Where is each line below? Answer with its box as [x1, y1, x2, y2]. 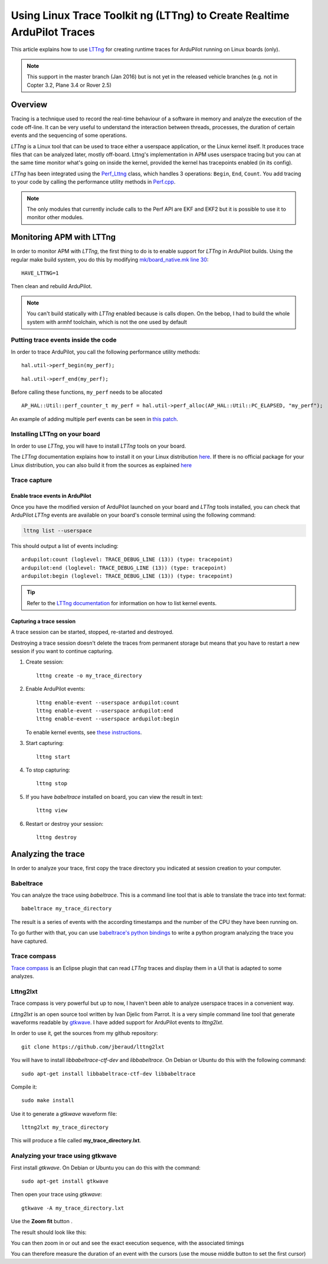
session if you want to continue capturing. [11, 648, 113, 655]
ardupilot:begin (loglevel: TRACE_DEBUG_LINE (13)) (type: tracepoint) [21, 573, 233, 580]
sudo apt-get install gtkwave [21, 1178, 109, 1184]
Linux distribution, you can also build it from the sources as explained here [11, 461, 192, 469]
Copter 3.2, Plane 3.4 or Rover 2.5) [27, 81, 112, 89]
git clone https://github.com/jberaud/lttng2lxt [21, 1043, 165, 1050]
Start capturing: [25, 740, 64, 747]
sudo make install [21, 1097, 75, 1104]
